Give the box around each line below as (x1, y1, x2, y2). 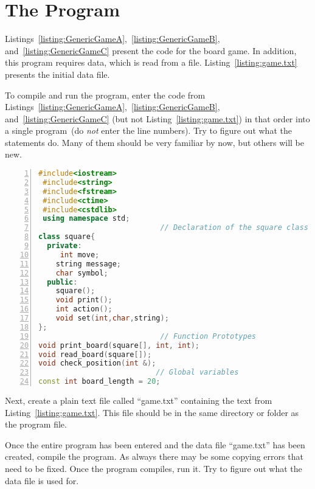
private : (47, 241, 82, 251)
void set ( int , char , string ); (55, 314, 169, 323)
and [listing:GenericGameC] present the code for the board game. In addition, (5, 44, 297, 57)
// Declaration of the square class (160, 223, 308, 232)
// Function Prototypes (160, 331, 256, 341)
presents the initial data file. (5, 68, 110, 80)
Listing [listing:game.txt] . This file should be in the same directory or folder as (5, 406, 299, 418)
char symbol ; (55, 268, 108, 277)
